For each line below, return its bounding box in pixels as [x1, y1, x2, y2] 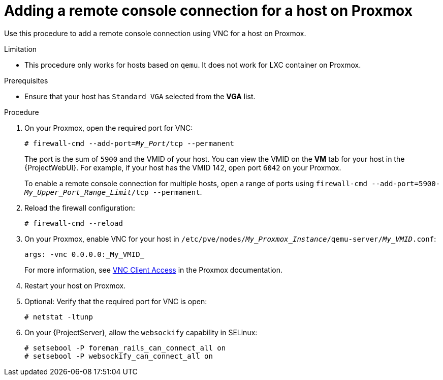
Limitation [4, 44, 37, 53]
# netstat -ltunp [24, 312, 93, 321]
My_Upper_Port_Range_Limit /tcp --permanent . [24, 187, 202, 196]
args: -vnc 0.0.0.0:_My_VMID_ [24, 250, 145, 258]
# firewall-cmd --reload [24, 219, 123, 227]
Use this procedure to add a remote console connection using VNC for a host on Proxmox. [4, 28, 306, 38]
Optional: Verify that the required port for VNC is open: [24, 297, 207, 306]
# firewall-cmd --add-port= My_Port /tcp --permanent [24, 139, 235, 148]
